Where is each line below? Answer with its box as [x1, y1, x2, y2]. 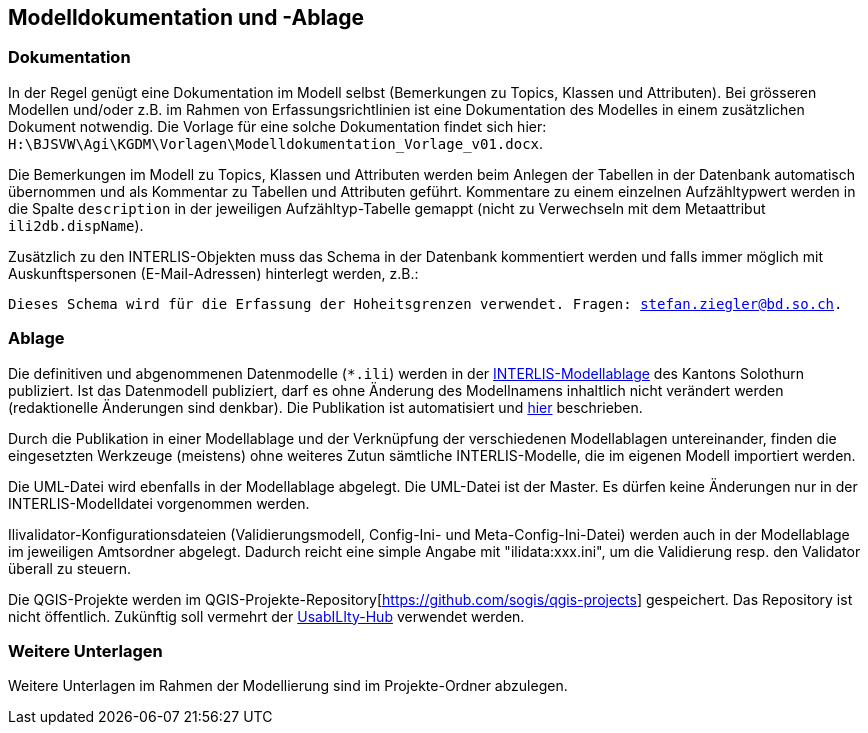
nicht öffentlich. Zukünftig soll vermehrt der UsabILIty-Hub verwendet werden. [8, 607, 525, 625]
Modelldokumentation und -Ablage [8, 5, 365, 30]
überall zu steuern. [8, 559, 132, 577]
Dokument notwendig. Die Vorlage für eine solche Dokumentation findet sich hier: [8, 117, 547, 135]
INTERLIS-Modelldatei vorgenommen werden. [8, 494, 310, 512]
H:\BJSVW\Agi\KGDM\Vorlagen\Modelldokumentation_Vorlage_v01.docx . [8, 134, 544, 152]
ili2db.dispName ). [8, 216, 144, 234]
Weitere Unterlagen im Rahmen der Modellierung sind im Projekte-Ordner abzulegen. [8, 677, 568, 695]
